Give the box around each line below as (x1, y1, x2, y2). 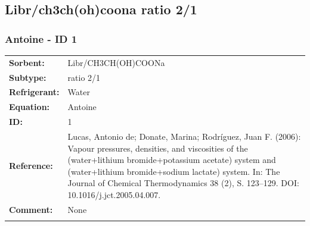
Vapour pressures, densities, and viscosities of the (67, 142, 248, 154)
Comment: (9, 203, 53, 215)
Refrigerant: (9, 86, 60, 98)
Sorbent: (9, 56, 45, 68)
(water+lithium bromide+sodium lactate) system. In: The (67, 165, 280, 177)
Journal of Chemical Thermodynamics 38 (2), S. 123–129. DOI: (67, 177, 299, 189)
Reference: (9, 159, 53, 171)
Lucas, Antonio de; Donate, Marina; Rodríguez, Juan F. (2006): (67, 130, 301, 142)
